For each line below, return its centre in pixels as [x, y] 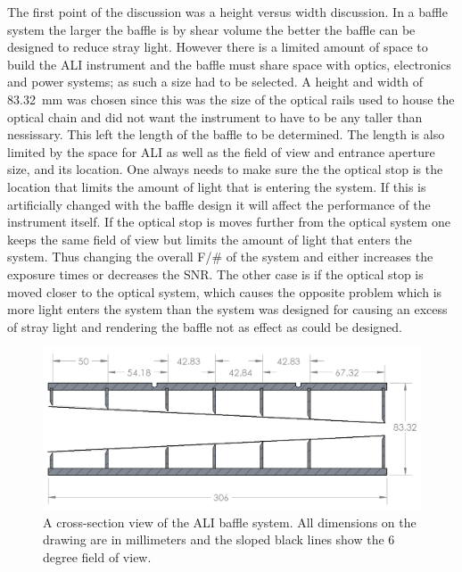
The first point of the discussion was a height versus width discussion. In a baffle [227, 12]
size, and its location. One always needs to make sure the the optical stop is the [225, 169]
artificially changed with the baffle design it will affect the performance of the [219, 204]
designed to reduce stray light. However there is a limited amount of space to [218, 47]
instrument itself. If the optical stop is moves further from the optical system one [229, 222]
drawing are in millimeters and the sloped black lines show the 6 [219, 539]
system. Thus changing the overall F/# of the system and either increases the [220, 257]
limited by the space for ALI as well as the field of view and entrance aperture [221, 151]
